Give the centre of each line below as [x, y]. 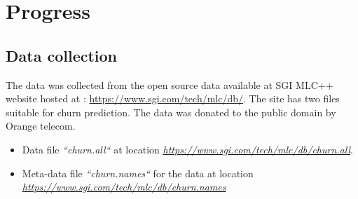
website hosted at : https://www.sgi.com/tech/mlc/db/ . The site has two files [173, 98]
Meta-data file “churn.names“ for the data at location [138, 173]
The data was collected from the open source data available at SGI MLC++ [170, 84]
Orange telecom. [41, 126]
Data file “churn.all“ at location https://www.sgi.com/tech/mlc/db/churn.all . [187, 149]
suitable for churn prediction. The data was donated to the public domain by [171, 112]
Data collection [62, 55]
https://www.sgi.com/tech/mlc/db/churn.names [124, 187]
